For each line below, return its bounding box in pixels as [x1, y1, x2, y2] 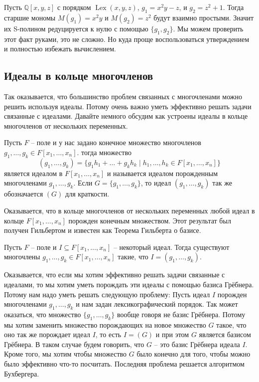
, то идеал [140, 178, 171, 188]
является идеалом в [4, 168, 63, 178]
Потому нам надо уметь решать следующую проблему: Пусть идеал [4, 289, 210, 299]
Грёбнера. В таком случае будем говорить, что [4, 339, 144, 349]
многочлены [4, 251, 40, 262]
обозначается [4, 189, 43, 199]
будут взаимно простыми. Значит [153, 12, 254, 22]
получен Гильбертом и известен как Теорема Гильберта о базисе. [4, 225, 201, 235]
